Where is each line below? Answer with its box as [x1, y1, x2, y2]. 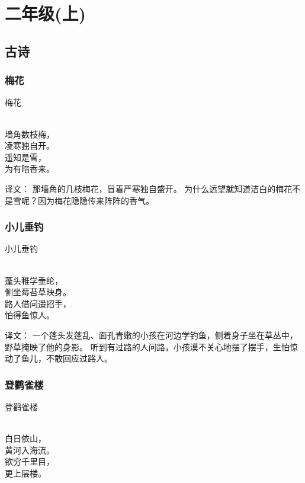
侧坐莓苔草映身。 [5, 286, 71, 298]
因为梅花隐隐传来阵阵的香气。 [37, 194, 154, 206]
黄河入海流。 [5, 443, 54, 456]
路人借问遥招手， [5, 297, 71, 309]
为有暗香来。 [5, 162, 54, 175]
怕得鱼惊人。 [5, 309, 54, 321]
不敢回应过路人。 [46, 352, 113, 364]
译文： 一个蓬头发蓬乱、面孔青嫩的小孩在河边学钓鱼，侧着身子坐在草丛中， [5, 328, 298, 341]
